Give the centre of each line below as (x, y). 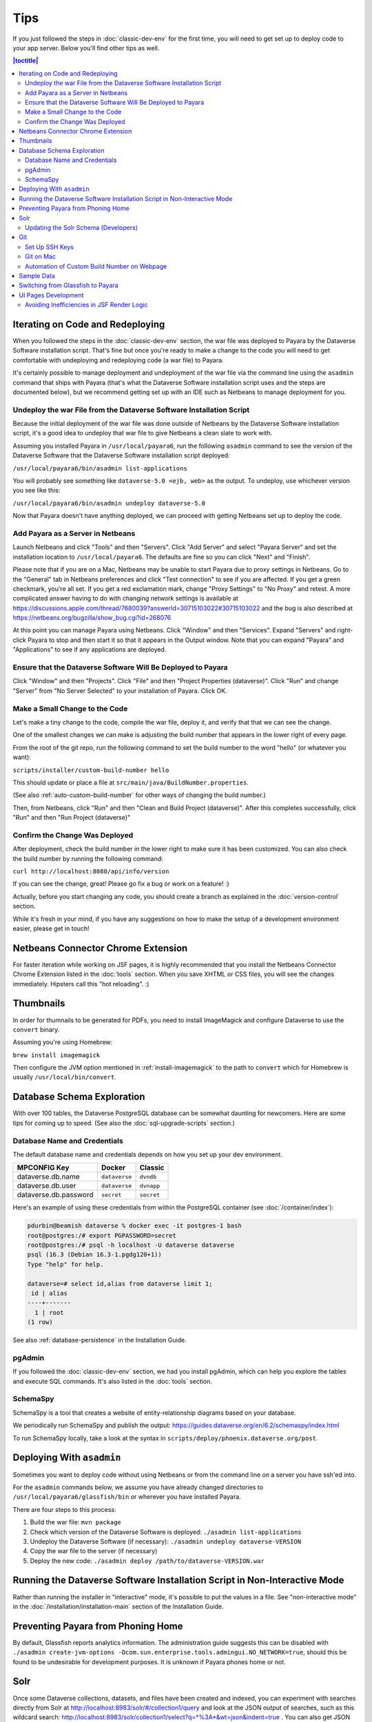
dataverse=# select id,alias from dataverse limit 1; (120, 1284)
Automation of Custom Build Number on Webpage (96, 266)
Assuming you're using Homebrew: (63, 1042)
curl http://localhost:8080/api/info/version (91, 871)
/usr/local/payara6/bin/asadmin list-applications (100, 468)
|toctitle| (25, 61)
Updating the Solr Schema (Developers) (81, 227)
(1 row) (40, 1322)
